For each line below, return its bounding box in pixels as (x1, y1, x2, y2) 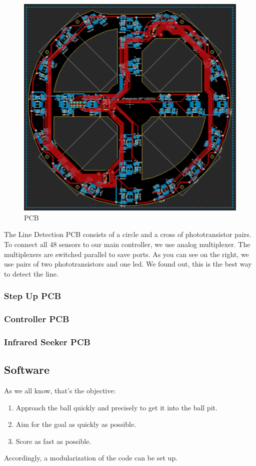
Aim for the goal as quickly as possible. (15, 419, 136, 429)
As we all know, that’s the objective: (4, 385, 116, 396)
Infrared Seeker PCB (4, 335, 90, 348)
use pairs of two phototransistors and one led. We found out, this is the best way (4, 259, 252, 269)
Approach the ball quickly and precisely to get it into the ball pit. (15, 402, 217, 412)
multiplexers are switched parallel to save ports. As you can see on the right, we (4, 249, 249, 259)
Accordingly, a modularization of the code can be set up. (4, 452, 178, 463)
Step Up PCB (4, 290, 61, 302)
